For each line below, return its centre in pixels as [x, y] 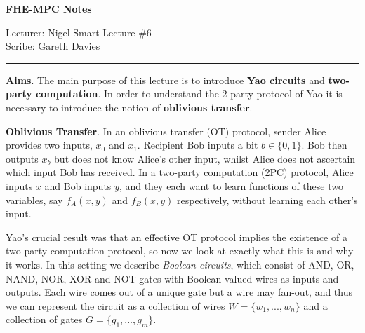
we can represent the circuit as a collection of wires [115, 305]
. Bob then [324, 145]
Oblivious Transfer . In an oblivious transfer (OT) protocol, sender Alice [166, 131]
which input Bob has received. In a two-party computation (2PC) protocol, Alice [180, 172]
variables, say [34, 199]
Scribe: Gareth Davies [53, 46]
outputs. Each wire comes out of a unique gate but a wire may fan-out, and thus [179, 292]
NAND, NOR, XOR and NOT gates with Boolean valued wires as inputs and [172, 278]
